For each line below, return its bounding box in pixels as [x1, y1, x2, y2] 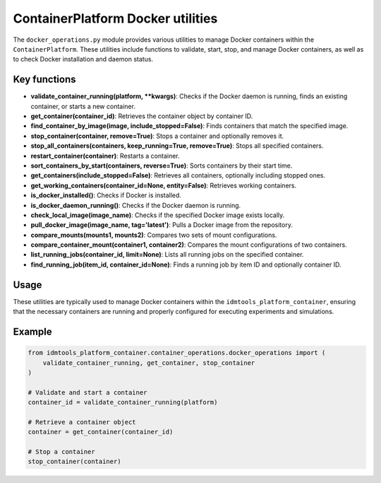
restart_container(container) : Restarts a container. [30, 151, 180, 160]
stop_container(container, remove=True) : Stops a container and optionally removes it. [30, 132, 284, 140]
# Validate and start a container [28, 388, 147, 396]
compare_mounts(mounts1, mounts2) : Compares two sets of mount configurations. [30, 231, 277, 239]
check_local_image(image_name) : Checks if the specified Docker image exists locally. [30, 211, 285, 219]
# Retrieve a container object [28, 418, 137, 426]
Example [13, 325, 52, 337]
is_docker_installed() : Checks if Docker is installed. [30, 191, 181, 199]
